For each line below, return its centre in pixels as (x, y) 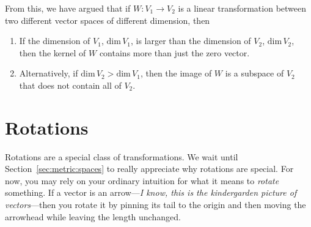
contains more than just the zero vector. (174, 52)
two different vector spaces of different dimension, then (108, 20)
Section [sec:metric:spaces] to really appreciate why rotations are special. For (149, 169)
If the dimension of (55, 41)
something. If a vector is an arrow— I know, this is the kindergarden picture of (151, 192)
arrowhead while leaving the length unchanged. (93, 216)
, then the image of (176, 73)
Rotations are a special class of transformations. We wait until (122, 156)
